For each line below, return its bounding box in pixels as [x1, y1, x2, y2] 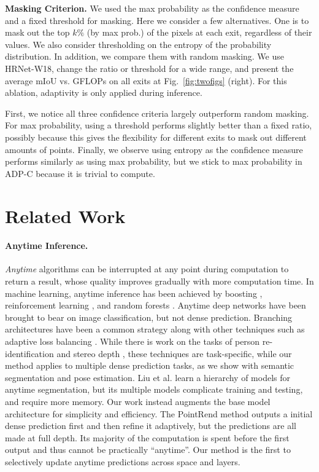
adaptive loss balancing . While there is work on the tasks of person [5, 335, 260, 348]
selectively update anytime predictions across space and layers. [5, 455, 240, 468]
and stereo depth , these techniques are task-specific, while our [56, 347, 292, 360]
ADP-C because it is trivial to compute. [5, 167, 155, 179]
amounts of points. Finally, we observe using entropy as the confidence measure [5, 143, 303, 155]
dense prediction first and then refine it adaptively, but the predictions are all [5, 419, 296, 432]
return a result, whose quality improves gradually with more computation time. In [5, 275, 314, 288]
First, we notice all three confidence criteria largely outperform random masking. [5, 106, 309, 119]
